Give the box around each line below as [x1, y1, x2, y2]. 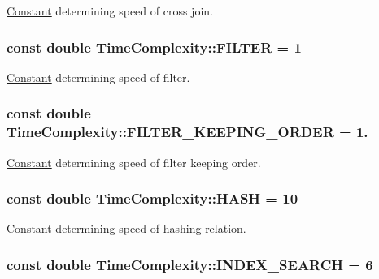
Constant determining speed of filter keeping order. [7, 153, 261, 170]
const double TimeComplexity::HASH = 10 [7, 188, 298, 208]
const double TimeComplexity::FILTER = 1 [7, 36, 302, 57]
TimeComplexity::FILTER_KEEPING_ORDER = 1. [7, 122, 368, 142]
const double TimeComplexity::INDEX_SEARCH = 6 [7, 254, 373, 274]
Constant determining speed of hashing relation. [7, 220, 246, 237]
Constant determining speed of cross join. [7, 2, 213, 19]
